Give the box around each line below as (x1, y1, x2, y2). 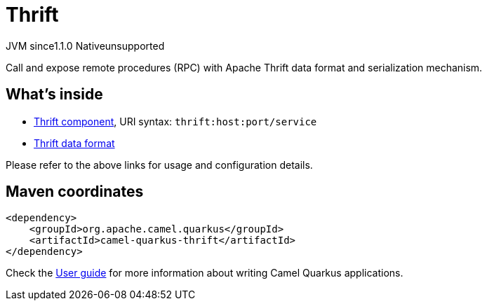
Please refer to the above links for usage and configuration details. (6, 158, 313, 171)
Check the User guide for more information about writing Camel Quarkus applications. (6, 267, 403, 279)
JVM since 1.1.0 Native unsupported (6, 39, 165, 52)
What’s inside (6, 85, 103, 104)
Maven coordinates (6, 183, 144, 201)
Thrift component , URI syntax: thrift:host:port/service (34, 115, 317, 127)
